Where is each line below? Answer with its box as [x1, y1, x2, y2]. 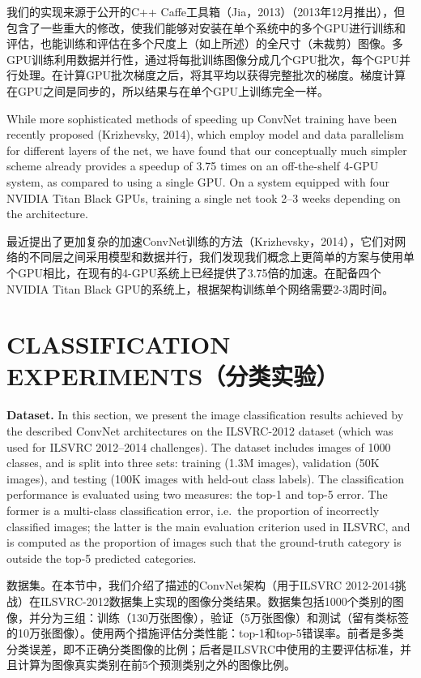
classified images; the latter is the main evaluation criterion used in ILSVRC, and [6, 517, 410, 534]
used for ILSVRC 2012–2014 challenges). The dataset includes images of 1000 [6, 438, 391, 455]
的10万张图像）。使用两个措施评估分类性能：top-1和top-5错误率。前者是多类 [6, 624, 404, 642]
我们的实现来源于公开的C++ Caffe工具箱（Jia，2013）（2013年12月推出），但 [6, 3, 406, 19]
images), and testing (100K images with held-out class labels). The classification [6, 470, 404, 487]
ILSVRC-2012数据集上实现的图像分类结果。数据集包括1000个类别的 [40, 592, 393, 609]
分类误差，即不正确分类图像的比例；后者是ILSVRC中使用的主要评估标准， [6, 640, 401, 657]
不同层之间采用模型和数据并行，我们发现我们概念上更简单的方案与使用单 [28, 248, 415, 265]
